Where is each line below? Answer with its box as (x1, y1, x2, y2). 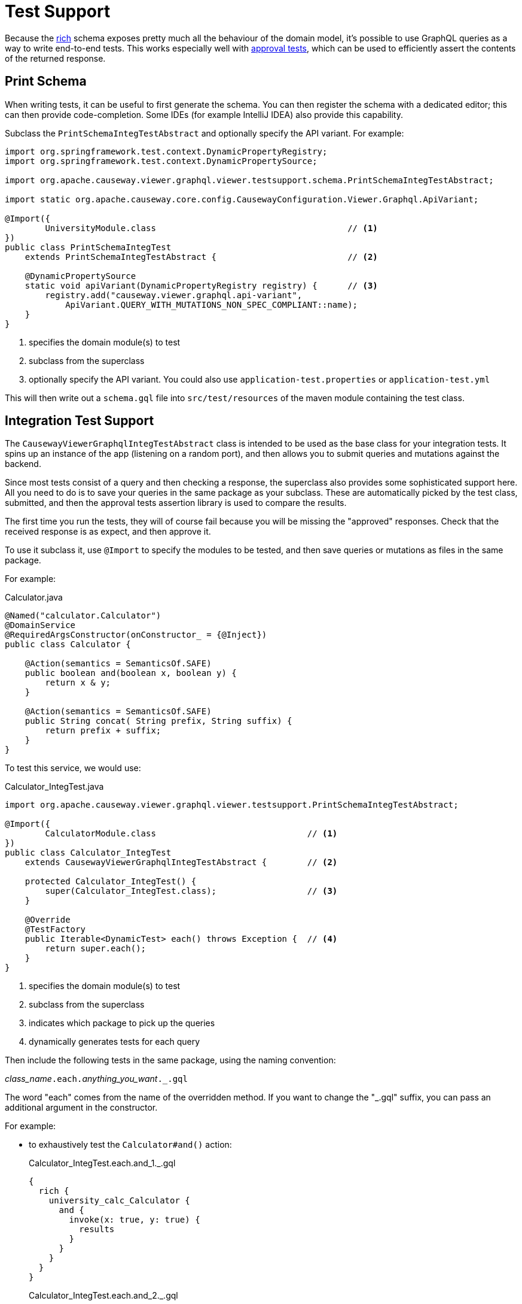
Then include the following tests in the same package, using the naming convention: (5, 1055, 336, 1066)
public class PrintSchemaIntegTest (5, 242, 172, 252)
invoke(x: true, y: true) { (69, 1215, 200, 1225)
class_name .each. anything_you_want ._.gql (5, 1073, 188, 1084)
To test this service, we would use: (5, 763, 141, 774)
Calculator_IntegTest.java (5, 781, 104, 792)
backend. (5, 459, 41, 469)
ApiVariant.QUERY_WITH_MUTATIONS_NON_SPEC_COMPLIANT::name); (65, 299, 358, 310)
